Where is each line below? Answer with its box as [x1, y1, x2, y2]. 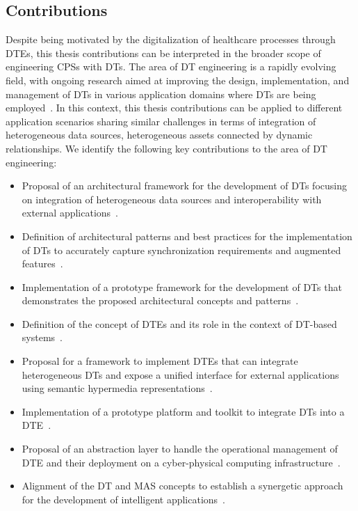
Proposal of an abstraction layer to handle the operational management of [22, 441, 338, 456]
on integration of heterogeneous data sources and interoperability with [22, 191, 322, 206]
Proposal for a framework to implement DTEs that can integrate [22, 354, 298, 368]
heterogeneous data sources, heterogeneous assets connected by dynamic [6, 127, 313, 142]
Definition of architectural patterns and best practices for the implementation [22, 228, 352, 243]
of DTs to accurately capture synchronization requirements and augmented [22, 242, 341, 257]
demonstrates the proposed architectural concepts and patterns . [22, 293, 299, 308]
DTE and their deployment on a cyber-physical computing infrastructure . [22, 455, 341, 469]
